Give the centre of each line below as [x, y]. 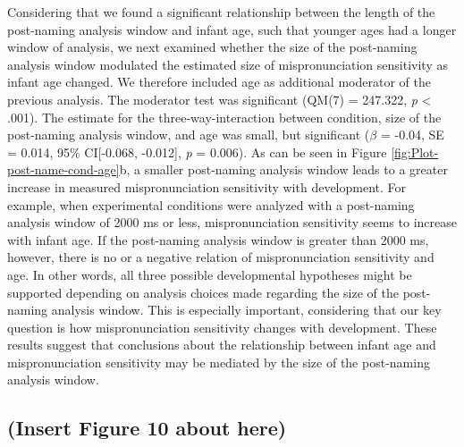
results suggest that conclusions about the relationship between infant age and [222, 345]
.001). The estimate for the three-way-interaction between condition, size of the [224, 117]
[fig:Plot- [415, 152]
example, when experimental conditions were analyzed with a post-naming [211, 204]
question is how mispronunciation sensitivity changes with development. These [222, 327]
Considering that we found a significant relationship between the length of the [221, 12]
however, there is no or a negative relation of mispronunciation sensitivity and [221, 257]
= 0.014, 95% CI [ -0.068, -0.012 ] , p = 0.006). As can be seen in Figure [197, 152]
